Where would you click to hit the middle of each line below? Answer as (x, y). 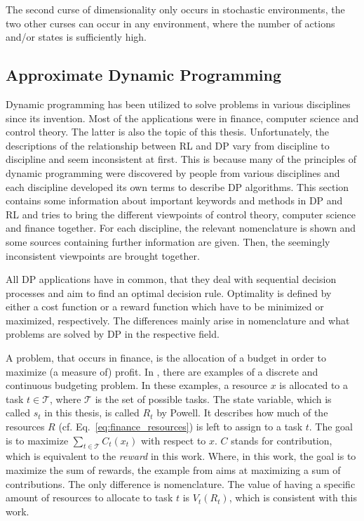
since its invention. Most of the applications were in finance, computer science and (182, 118)
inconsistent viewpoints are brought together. (103, 255)
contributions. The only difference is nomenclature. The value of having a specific (181, 483)
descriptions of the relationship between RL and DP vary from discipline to (168, 145)
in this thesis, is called (92, 413)
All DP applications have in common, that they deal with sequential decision (171, 279)
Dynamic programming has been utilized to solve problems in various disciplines (178, 104)
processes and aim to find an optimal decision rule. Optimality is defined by (169, 292)
